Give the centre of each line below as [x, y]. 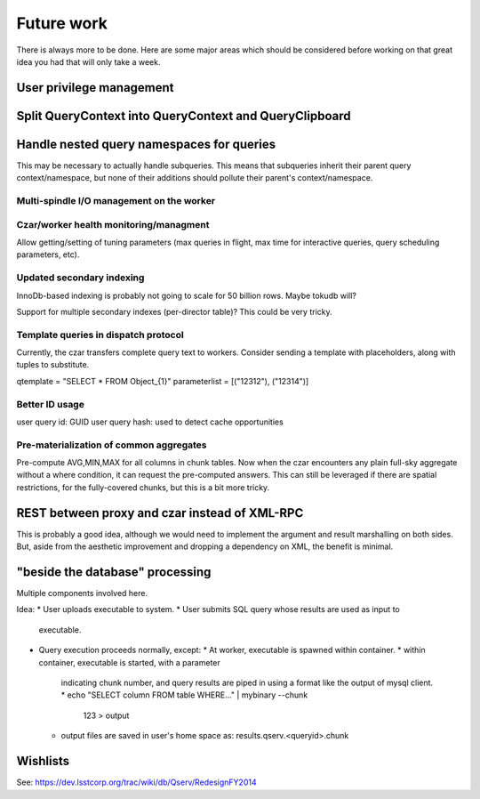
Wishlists [43, 761]
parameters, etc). [48, 254]
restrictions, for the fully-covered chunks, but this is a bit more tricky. [143, 487]
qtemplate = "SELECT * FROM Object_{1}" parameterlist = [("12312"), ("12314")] [163, 381]
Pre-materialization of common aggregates [112, 445]
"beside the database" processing [114, 572]
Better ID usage [50, 404]
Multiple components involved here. [82, 593]
